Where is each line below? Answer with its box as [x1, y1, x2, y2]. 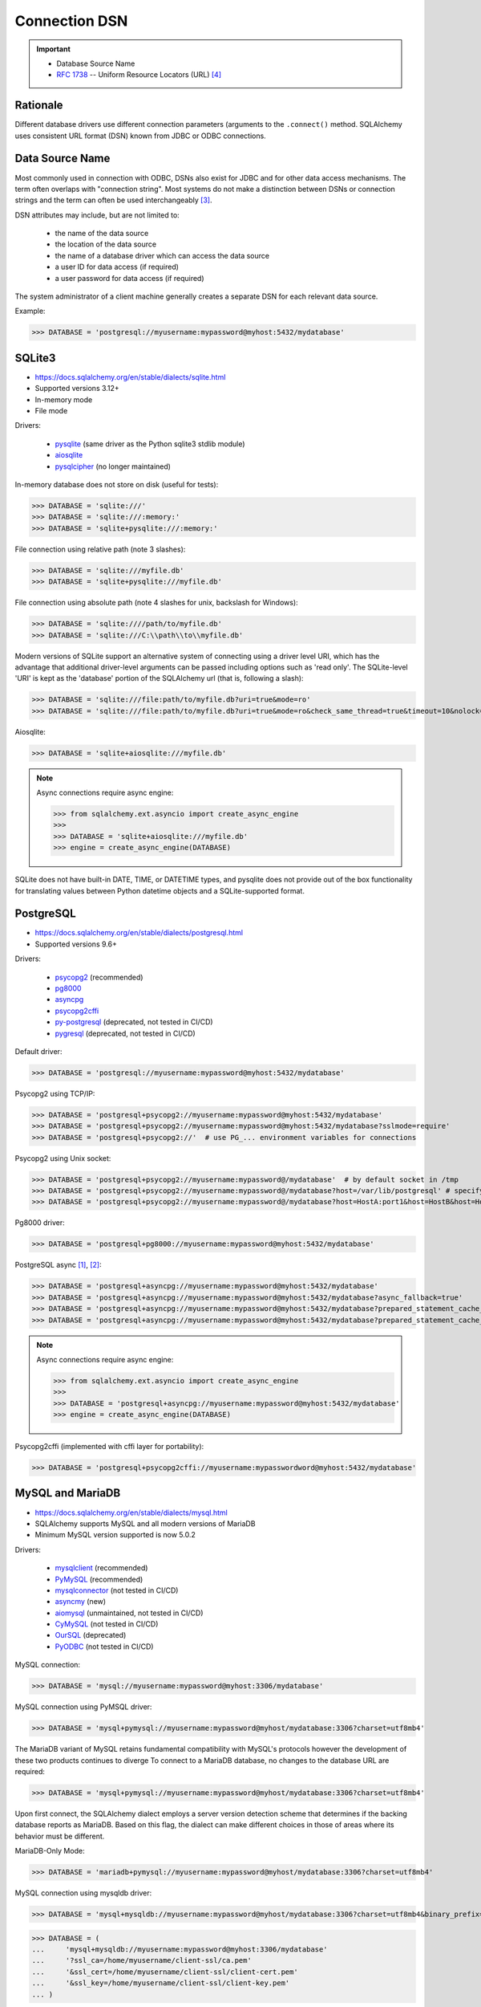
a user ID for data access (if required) [55, 262, 180, 272]
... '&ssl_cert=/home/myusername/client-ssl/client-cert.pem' [31, 1967, 298, 1976]
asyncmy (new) [55, 1597, 107, 1606]
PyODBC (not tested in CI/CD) [55, 1642, 154, 1651]
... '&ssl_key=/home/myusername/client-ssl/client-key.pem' [31, 1979, 290, 1988]
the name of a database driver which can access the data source [55, 250, 270, 260]
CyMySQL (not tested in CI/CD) [55, 1619, 159, 1629]
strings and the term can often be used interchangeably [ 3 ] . [14, 195, 212, 205]
